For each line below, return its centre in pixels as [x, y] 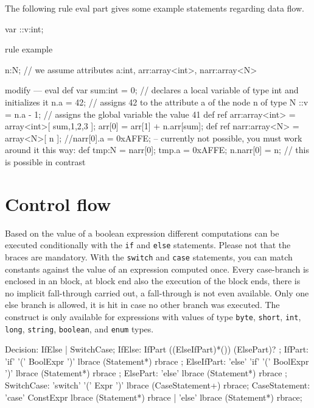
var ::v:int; [24, 28]
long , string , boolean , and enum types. [79, 328]
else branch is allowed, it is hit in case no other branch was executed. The [142, 305]
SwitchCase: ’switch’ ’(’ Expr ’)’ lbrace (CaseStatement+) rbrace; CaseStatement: [158, 385]
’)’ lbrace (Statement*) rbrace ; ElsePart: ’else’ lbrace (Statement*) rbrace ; [146, 373]
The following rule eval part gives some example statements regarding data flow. [155, 8]
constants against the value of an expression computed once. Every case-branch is [157, 269]
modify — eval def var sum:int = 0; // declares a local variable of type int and [152, 90]
